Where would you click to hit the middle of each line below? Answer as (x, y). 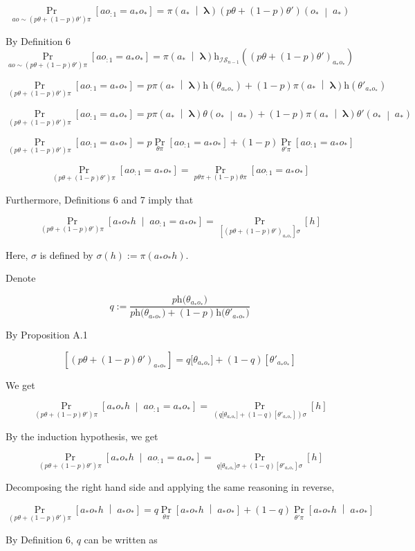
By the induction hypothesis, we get (82, 436)
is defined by (66, 254)
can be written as (121, 540)
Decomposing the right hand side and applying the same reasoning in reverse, (170, 487)
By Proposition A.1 (47, 335)
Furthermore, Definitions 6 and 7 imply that (100, 199)
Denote (21, 278)
